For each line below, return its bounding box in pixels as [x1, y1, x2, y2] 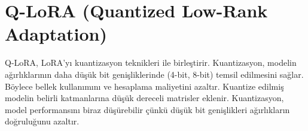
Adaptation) [5, 22, 107, 46]
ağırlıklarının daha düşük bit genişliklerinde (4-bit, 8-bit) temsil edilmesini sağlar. [5, 68, 304, 80]
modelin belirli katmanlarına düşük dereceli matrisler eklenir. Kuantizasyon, [5, 92, 284, 104]
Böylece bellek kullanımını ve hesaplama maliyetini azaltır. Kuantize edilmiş [5, 80, 284, 92]
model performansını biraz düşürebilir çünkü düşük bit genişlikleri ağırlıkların [5, 103, 290, 115]
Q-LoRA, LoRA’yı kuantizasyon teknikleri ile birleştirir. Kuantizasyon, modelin [5, 56, 297, 69]
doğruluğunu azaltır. [5, 115, 80, 127]
